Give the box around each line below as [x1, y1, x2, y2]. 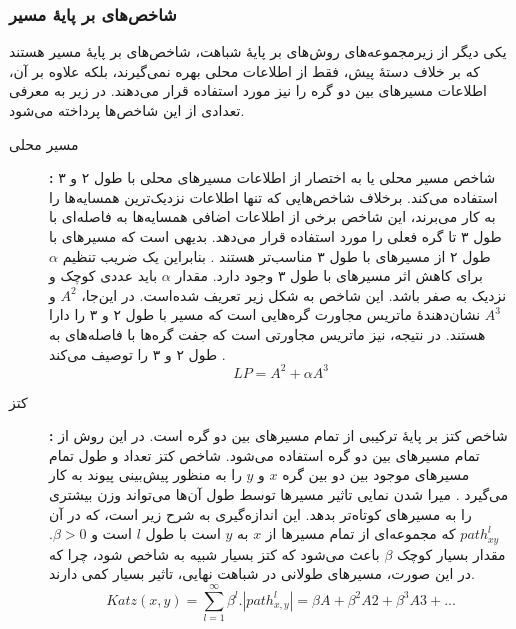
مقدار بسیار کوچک [396, 543, 506, 564]
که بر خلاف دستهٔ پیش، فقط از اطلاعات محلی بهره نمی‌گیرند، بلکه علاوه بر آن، [9, 60, 480, 81]
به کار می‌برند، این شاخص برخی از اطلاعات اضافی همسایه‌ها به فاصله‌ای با [49, 206, 496, 227]
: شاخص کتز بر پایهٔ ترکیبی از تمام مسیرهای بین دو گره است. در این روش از [49, 425, 508, 446]
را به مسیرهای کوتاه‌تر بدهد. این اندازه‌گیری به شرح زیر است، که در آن [49, 503, 472, 524]
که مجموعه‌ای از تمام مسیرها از [265, 523, 456, 544]
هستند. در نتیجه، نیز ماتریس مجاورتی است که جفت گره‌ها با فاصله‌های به [49, 323, 486, 344]
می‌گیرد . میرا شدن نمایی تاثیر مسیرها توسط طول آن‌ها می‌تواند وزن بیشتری [49, 484, 509, 504]
